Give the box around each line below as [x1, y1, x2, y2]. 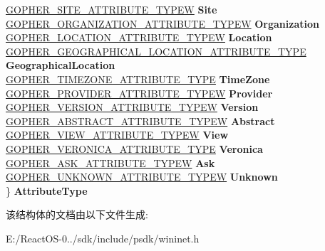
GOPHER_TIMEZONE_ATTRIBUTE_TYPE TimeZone [6, 71, 270, 86]
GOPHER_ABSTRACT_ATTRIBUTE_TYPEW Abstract [6, 113, 275, 128]
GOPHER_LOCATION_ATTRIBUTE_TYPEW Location [6, 30, 272, 45]
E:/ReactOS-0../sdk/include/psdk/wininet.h [6, 230, 200, 245]
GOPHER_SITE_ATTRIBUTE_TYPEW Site [6, 2, 217, 16]
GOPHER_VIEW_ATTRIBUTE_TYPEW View [6, 127, 229, 142]
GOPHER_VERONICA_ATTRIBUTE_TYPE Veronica [6, 141, 263, 156]
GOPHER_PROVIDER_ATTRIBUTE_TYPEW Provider [6, 85, 273, 100]
